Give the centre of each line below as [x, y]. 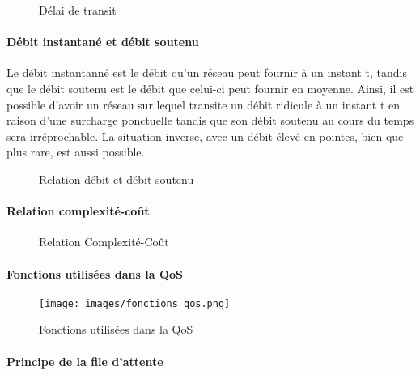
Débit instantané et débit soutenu [103, 42]
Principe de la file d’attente [85, 361]
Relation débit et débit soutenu [117, 179]
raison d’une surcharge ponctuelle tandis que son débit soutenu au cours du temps [210, 120]
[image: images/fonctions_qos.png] [135, 303]
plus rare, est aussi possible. [76, 152]
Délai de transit [78, 10]
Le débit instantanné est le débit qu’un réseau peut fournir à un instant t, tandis [207, 72]
